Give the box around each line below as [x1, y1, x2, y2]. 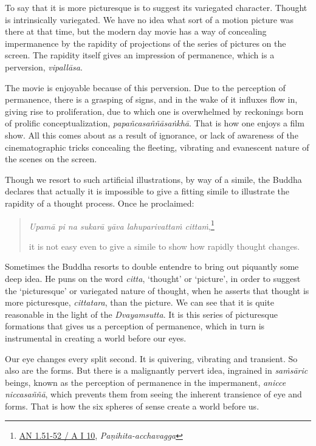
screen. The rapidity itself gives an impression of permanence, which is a [5, 49, 275, 61]
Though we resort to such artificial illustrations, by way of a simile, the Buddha [5, 173, 302, 185]
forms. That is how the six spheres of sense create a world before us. [5, 399, 259, 412]
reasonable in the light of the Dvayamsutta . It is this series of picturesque [5, 307, 278, 320]
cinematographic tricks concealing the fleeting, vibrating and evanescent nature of [5, 140, 309, 153]
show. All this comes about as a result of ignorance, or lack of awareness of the [5, 128, 298, 141]
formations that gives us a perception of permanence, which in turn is [5, 320, 265, 332]
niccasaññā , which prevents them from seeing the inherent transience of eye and [5, 388, 302, 400]
